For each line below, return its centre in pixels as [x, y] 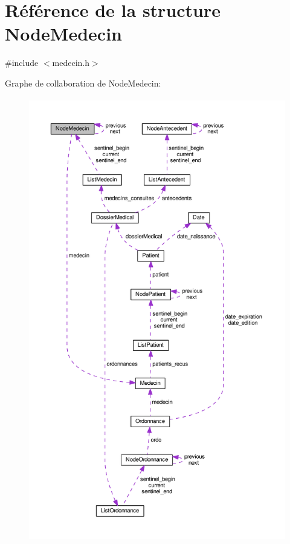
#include [22, 63]
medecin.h [71, 63]
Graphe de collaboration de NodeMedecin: [83, 83]
